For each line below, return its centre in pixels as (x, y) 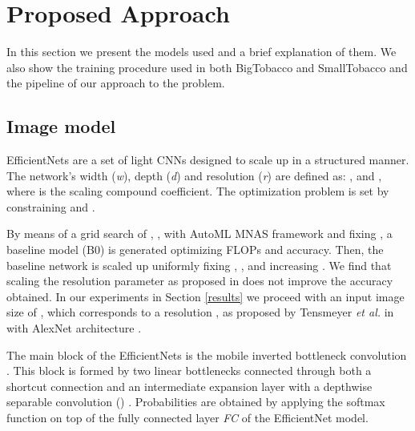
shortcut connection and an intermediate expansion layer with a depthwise (189, 386)
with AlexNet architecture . (74, 328)
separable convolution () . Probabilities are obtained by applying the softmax (196, 402)
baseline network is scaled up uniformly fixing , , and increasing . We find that (199, 265)
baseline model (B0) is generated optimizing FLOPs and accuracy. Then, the (195, 250)
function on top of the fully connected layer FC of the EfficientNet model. (187, 418)
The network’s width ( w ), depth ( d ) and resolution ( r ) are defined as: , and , (194, 175)
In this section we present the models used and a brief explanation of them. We (201, 52)
